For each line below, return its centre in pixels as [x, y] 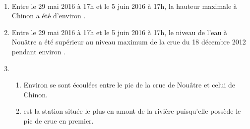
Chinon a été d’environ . [49, 16]
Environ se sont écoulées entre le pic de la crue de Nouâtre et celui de [129, 85]
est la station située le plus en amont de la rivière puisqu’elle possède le [132, 111]
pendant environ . [38, 51]
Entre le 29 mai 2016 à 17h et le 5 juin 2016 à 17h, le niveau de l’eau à [119, 32]
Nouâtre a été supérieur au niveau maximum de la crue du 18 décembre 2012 [129, 42]
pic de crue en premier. [59, 120]
